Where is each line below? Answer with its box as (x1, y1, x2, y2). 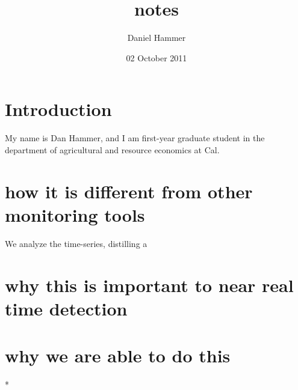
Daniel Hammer (127, 31, 186, 44)
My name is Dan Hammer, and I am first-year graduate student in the (5, 132, 265, 144)
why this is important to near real (5, 272, 294, 297)
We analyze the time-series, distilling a (5, 237, 147, 249)
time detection (5, 296, 128, 320)
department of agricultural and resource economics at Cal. (5, 143, 220, 156)
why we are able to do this (5, 343, 231, 368)
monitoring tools (5, 202, 145, 227)
